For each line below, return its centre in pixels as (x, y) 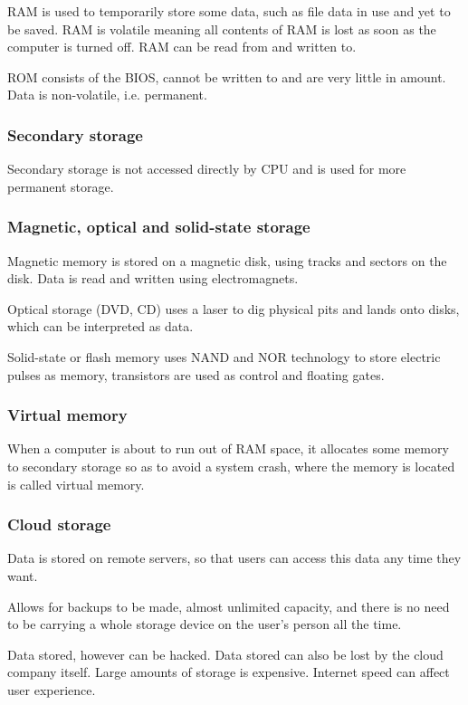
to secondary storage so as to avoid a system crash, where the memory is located (231, 466)
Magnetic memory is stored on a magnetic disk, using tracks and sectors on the (227, 260)
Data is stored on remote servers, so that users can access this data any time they (234, 558)
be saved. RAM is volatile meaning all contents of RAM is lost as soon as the (222, 29)
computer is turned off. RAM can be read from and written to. (182, 47)
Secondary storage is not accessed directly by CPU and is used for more (207, 169)
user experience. (52, 689)
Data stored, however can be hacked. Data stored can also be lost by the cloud (225, 654)
